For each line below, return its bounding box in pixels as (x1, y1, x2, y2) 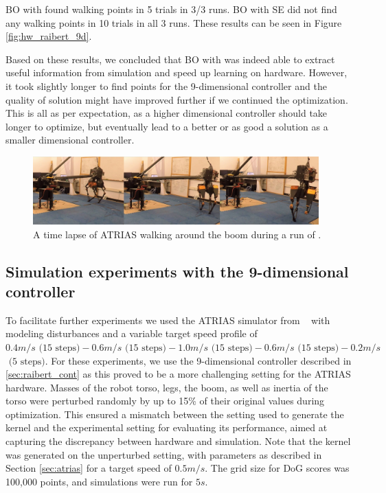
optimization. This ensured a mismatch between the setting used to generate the (5, 406, 344, 421)
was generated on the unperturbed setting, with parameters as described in (5, 447, 322, 461)
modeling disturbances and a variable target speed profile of (5, 326, 258, 341)
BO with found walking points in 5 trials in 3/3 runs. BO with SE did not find (5, 2, 337, 16)
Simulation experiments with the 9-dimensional (5, 260, 349, 282)
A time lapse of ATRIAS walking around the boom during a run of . (33, 227, 321, 241)
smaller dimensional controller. (5, 133, 135, 147)
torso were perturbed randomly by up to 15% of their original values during (5, 393, 325, 408)
